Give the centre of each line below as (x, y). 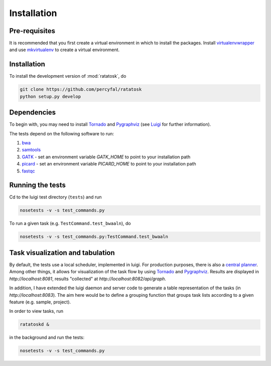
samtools (31, 150)
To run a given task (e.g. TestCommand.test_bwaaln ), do (70, 224)
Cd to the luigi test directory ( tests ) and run (56, 197)
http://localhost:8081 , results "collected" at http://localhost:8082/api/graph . (88, 279)
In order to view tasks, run (36, 311)
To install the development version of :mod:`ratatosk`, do (68, 76)
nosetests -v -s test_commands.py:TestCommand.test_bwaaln (94, 237)
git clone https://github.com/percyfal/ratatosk (81, 89)
